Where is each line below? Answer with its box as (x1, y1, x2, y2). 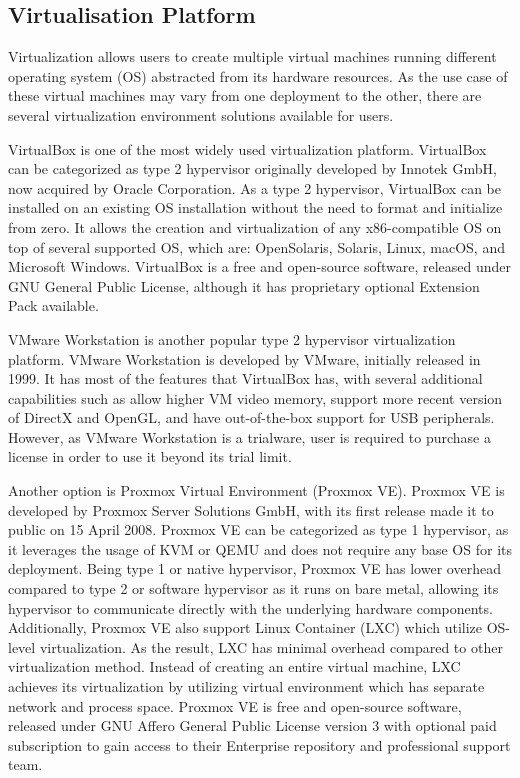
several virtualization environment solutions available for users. (8, 104, 394, 125)
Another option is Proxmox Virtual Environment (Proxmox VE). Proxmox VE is (8, 480, 505, 501)
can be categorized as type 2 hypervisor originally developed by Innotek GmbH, (8, 158, 497, 179)
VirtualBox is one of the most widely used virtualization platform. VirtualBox (8, 138, 487, 159)
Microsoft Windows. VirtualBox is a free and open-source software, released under (8, 256, 511, 277)
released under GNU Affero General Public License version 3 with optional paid (8, 715, 497, 736)
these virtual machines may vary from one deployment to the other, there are (8, 85, 482, 106)
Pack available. (8, 295, 99, 316)
